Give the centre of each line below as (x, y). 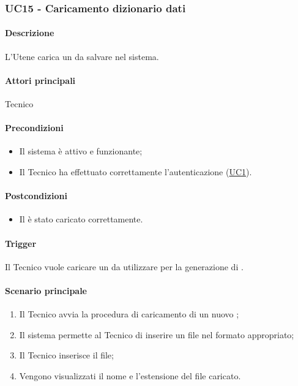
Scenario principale (46, 290)
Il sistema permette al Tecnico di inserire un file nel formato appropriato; (157, 334)
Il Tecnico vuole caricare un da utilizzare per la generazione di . (124, 266)
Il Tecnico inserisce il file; (66, 355)
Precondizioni (34, 128)
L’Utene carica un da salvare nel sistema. (82, 56)
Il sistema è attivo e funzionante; (81, 151)
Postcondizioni (36, 196)
